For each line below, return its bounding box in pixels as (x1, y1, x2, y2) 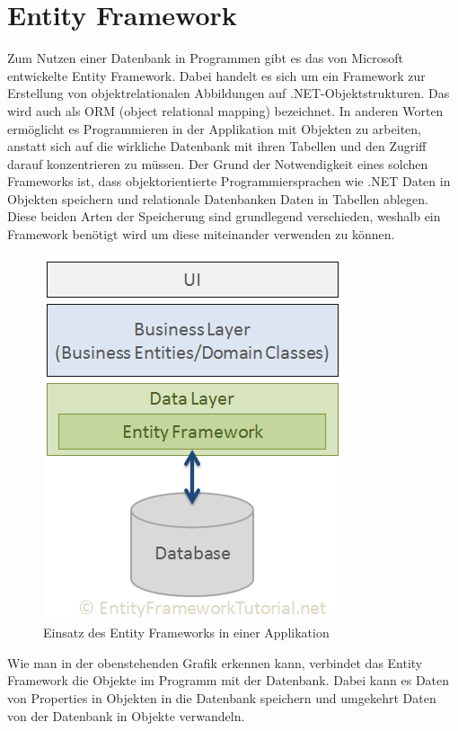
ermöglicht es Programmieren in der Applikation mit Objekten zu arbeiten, (7, 119, 421, 138)
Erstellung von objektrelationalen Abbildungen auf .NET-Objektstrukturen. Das (7, 84, 450, 103)
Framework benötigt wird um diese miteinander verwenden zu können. (7, 225, 395, 244)
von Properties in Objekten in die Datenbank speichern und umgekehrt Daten (7, 689, 436, 708)
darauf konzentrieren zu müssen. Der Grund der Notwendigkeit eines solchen (7, 154, 428, 173)
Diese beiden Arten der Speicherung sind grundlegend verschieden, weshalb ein (7, 207, 441, 226)
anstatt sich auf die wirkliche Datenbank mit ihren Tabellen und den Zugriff (7, 137, 427, 156)
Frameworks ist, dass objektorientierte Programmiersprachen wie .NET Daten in (7, 172, 451, 191)
